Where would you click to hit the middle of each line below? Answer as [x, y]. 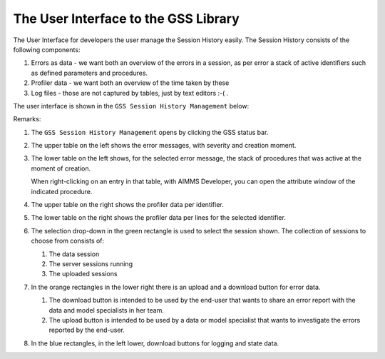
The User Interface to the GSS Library [127, 19]
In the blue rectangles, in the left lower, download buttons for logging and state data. [155, 343]
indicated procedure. [62, 191]
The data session [74, 254]
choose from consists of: [68, 241]
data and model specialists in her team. [106, 310]
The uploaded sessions [83, 274]
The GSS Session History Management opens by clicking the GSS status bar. [150, 132]
